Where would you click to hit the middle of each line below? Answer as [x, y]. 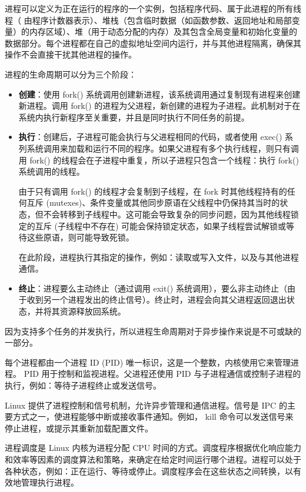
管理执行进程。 [50, 482]
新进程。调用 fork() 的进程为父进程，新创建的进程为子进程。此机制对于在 [159, 106]
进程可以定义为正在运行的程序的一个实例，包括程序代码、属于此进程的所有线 [153, 8]
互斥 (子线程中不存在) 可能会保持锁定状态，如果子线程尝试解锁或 [161, 225]
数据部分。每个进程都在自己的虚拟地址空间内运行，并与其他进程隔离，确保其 [153, 43]
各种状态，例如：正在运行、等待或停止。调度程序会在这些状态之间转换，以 [149, 471]
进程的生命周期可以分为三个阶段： [71, 74]
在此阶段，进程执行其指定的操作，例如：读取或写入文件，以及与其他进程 [159, 257]
